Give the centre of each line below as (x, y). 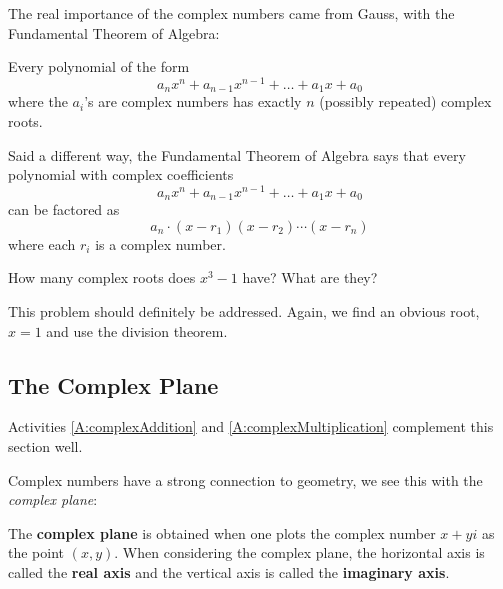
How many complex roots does (102, 277)
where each (42, 243)
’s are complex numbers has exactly (193, 101)
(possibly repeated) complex (405, 101)
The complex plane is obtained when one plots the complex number (222, 532)
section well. (45, 445)
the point (36, 552)
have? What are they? (310, 277)
